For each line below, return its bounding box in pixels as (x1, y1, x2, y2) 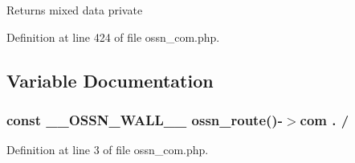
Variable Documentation (6, 67, 214, 92)
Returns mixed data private (6, 2, 143, 18)
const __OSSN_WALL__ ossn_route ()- (6, 109, 283, 129)
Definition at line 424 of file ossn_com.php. (6, 28, 220, 45)
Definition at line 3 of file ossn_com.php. (6, 141, 209, 158)
